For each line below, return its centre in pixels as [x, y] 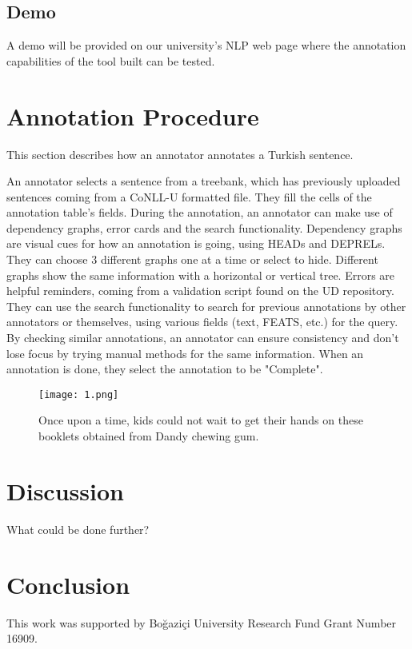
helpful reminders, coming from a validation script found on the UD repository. [200, 291]
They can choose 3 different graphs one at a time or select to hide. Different [192, 259]
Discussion [65, 490]
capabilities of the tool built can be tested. [111, 60]
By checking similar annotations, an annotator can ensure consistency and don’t [203, 338]
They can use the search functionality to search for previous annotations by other [206, 306]
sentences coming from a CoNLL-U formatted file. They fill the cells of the [189, 196]
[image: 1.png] [79, 394]
